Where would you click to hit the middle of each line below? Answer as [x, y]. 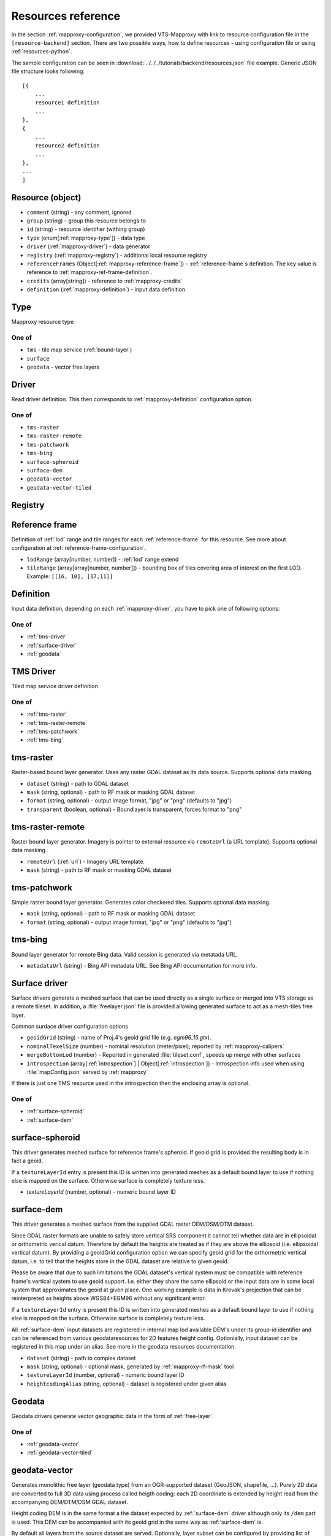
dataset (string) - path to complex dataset [81, 1358]
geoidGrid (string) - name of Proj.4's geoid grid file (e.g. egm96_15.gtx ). [119, 1038]
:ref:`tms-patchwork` [53, 731]
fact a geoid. [27, 1161]
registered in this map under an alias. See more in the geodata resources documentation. [124, 1347]
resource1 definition [67, 103]
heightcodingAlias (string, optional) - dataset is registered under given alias [127, 1384]
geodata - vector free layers [63, 367]
